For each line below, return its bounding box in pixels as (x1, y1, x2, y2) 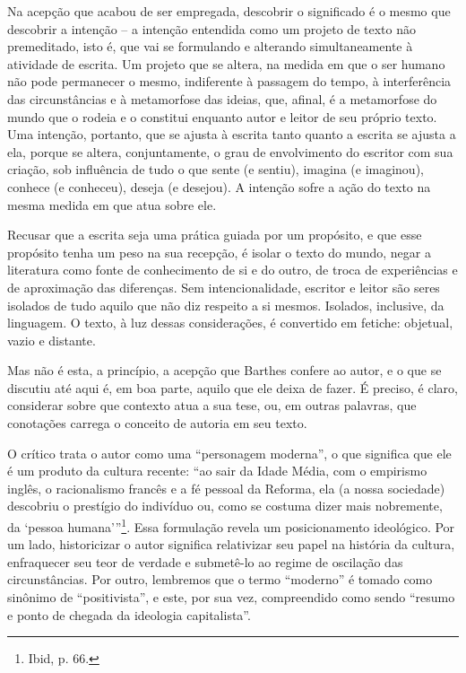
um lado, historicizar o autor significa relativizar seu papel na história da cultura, (7, 535, 455, 554)
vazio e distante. (7, 330, 96, 349)
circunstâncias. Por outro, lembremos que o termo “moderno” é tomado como (7, 570, 433, 589)
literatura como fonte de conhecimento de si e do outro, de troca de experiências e (7, 260, 458, 279)
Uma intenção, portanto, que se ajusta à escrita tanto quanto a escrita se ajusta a (7, 125, 456, 144)
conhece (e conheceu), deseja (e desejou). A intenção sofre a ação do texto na (7, 177, 431, 196)
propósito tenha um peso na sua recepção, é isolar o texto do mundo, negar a (7, 242, 431, 261)
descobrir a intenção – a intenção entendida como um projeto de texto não (7, 19, 416, 38)
